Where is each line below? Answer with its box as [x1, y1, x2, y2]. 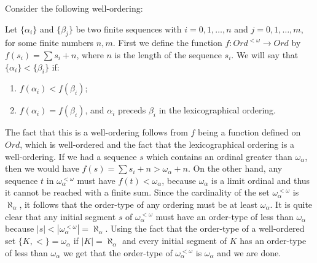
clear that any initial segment [5, 210, 116, 223]
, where [76, 48, 104, 61]
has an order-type [240, 234, 307, 247]
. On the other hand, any [187, 162, 283, 175]
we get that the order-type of [63, 246, 173, 259]
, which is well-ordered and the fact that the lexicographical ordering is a [20, 137, 295, 150]
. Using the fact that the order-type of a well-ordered [105, 222, 305, 235]
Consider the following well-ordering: [5, 2, 143, 14]
